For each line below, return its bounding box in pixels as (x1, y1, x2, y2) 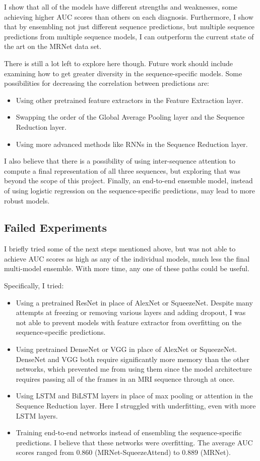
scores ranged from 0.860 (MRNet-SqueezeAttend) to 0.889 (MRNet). (16, 447, 231, 457)
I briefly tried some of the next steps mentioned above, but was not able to (4, 243, 236, 254)
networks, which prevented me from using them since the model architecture (16, 364, 252, 374)
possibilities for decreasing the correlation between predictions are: (4, 78, 210, 88)
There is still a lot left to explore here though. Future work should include (4, 58, 233, 68)
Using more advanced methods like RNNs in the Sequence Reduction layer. (16, 138, 248, 149)
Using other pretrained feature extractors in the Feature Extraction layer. (16, 94, 243, 105)
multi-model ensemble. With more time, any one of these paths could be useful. (4, 263, 249, 274)
